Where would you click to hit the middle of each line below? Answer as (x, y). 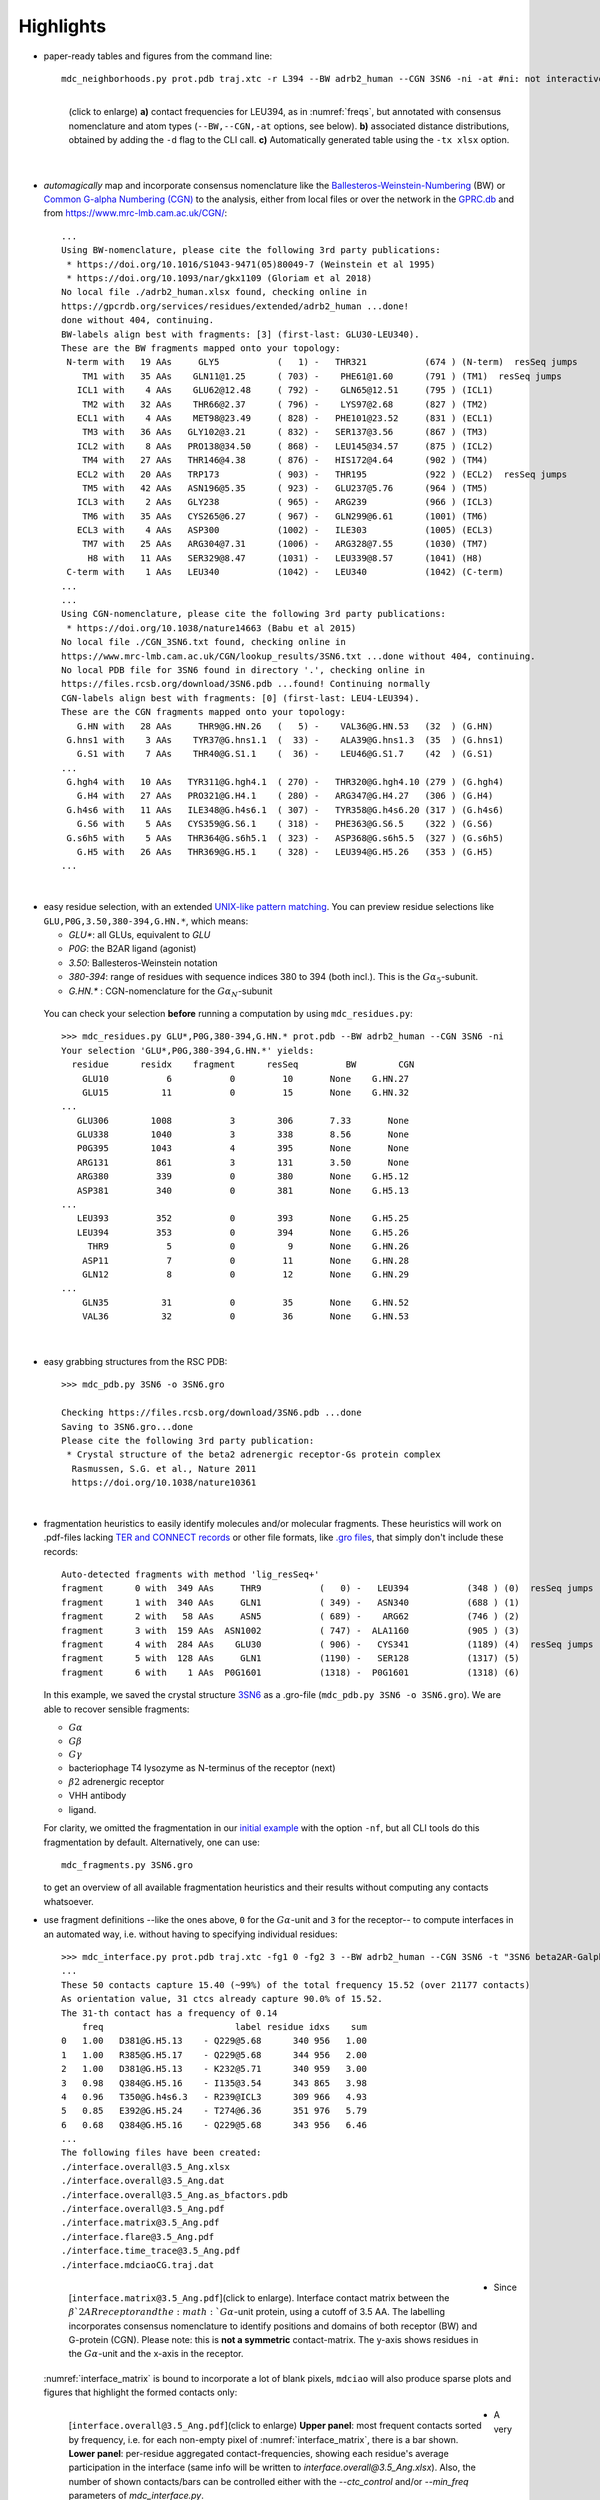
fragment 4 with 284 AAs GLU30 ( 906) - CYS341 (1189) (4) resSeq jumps (327, 1644)
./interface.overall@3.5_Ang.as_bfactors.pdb (175, 2194)
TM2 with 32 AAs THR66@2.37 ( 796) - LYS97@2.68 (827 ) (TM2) (285, 404)
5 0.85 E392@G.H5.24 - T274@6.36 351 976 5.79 (214, 2111)
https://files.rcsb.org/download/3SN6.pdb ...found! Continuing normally (246, 684)
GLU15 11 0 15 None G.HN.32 (245, 1092)
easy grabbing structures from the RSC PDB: (135, 1361)
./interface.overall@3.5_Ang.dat (143, 2181)
